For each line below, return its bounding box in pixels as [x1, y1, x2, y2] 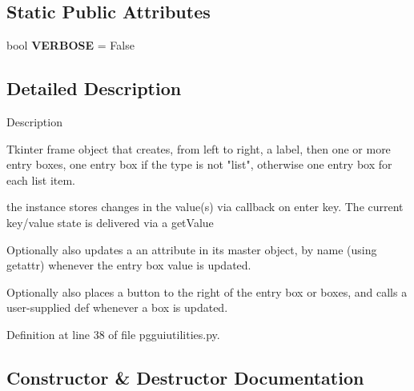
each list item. [6, 171, 76, 188]
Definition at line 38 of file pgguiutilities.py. [6, 325, 220, 342]
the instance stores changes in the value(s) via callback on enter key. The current [6, 198, 404, 215]
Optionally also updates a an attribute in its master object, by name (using [6, 241, 377, 257]
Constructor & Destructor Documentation [6, 365, 364, 389]
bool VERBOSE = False [6, 37, 135, 54]
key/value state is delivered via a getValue [6, 213, 214, 230]
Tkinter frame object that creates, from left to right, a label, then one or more [6, 140, 391, 157]
